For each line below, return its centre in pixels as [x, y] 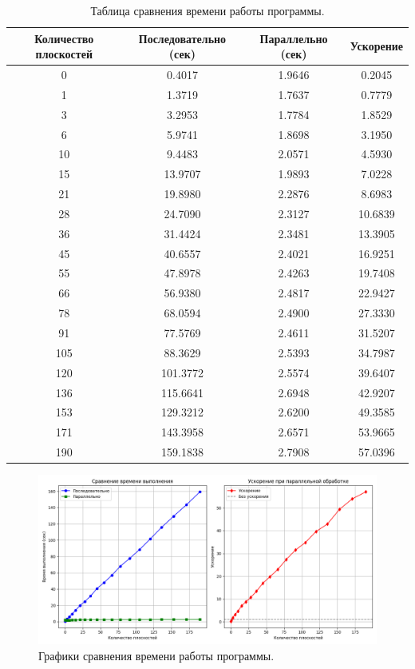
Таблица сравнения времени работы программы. [207, 10]
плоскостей [64, 54]
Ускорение [376, 46]
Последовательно [182, 38]
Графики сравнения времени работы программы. [156, 655]
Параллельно [294, 38]
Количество [64, 38]
